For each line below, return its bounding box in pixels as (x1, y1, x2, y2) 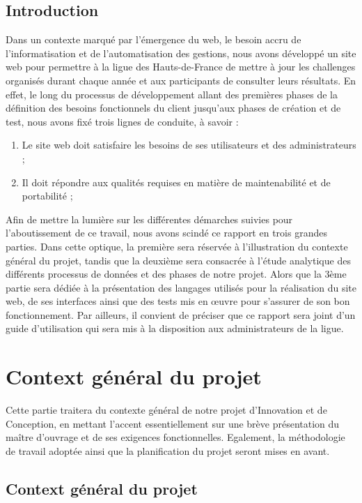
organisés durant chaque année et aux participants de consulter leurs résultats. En (6, 73, 356, 87)
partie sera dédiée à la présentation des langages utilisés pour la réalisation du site (6, 280, 357, 294)
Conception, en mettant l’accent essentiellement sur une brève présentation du (6, 416, 340, 430)
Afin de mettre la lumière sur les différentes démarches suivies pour (6, 211, 293, 226)
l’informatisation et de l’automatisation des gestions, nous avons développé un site (6, 45, 356, 60)
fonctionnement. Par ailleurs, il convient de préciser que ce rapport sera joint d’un (6, 307, 356, 322)
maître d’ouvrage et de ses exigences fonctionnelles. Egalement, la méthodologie (6, 430, 345, 444)
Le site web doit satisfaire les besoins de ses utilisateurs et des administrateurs (22, 137, 356, 152)
